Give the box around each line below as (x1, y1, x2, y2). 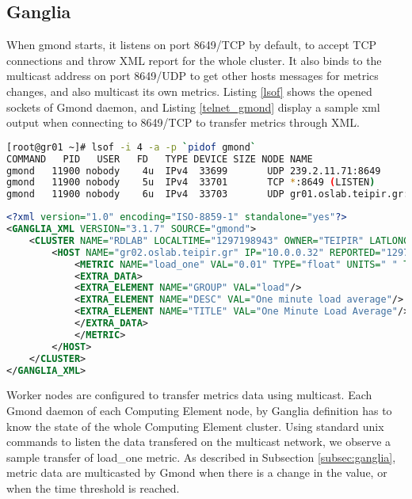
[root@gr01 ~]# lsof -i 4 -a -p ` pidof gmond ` (6, 141, 257, 153)
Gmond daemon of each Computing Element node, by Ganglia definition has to (6, 402, 392, 418)
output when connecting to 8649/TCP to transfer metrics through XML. (6, 114, 360, 131)
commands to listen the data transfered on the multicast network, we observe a (6, 433, 391, 450)
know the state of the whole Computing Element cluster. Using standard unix (6, 417, 384, 434)
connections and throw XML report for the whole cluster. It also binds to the (6, 51, 382, 68)
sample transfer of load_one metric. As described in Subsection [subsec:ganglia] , (6, 448, 396, 465)
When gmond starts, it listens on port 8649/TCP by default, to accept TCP (6, 36, 377, 53)
